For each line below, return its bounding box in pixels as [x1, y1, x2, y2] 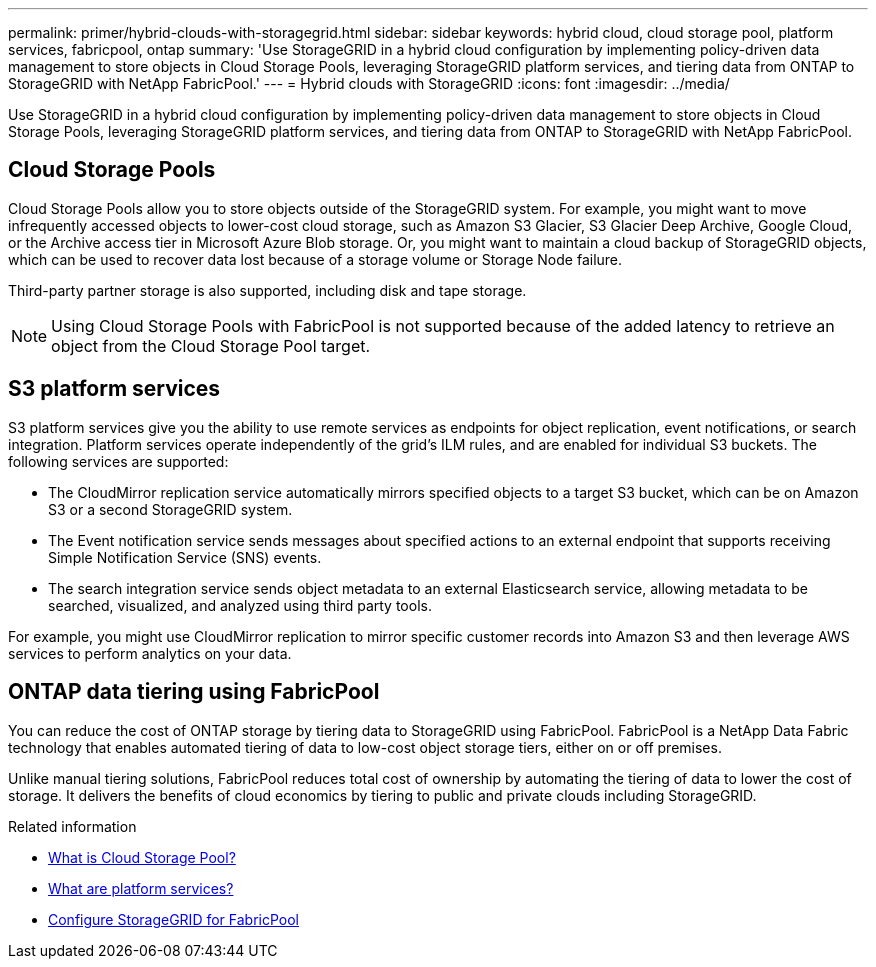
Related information [8, 817, 137, 835]
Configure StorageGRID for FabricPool [48, 910, 299, 928]
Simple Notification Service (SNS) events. [48, 548, 322, 566]
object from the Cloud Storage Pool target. [51, 335, 371, 356]
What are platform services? [48, 879, 234, 897]
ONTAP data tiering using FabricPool [8, 679, 380, 705]
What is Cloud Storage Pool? [48, 848, 236, 866]
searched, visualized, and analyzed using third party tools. [48, 596, 432, 614]
